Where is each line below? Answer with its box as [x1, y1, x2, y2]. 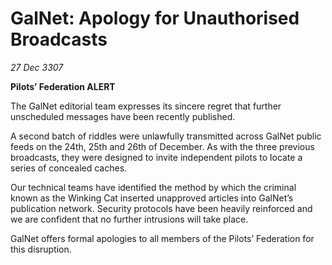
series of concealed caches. [10, 162, 128, 174]
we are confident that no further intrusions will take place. [10, 213, 249, 225]
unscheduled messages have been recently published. [10, 110, 236, 122]
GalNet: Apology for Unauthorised [10, 7, 300, 30]
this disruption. [10, 243, 72, 255]
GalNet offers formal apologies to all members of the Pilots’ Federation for [10, 232, 315, 244]
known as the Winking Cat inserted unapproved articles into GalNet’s [10, 192, 294, 204]
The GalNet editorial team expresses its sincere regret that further [10, 100, 282, 112]
